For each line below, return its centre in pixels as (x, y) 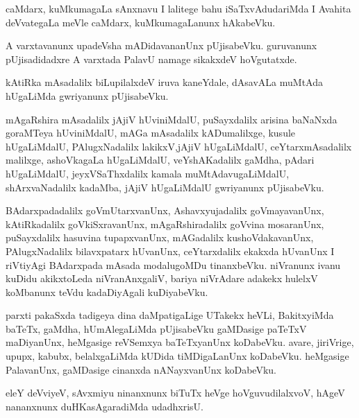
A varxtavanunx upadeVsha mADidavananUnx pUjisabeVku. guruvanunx (161, 45)
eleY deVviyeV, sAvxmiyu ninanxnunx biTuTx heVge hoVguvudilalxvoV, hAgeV (175, 393)
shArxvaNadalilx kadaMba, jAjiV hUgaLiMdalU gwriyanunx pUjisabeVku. (165, 187)
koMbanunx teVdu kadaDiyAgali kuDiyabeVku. (107, 291)
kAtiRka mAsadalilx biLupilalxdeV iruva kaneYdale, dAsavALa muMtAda (165, 82)
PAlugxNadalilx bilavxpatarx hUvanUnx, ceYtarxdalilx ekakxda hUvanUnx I (170, 251)
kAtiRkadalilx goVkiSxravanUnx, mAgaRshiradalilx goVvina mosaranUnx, (165, 224)
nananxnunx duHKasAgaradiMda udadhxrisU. (105, 406)
